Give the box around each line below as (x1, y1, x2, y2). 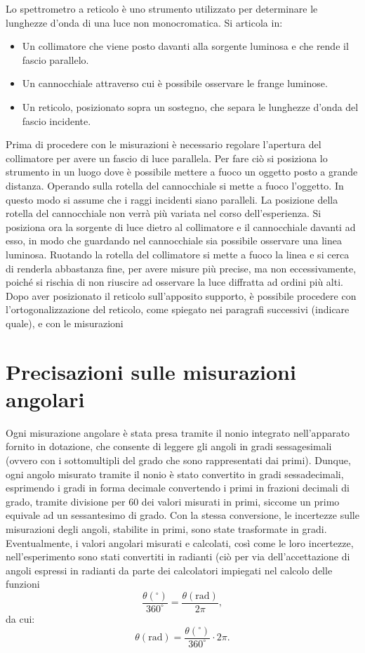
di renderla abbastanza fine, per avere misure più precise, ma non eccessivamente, (6, 260, 357, 275)
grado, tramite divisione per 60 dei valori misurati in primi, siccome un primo (6, 494, 340, 508)
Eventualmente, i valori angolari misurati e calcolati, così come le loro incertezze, (6, 535, 354, 550)
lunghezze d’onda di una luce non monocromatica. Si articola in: (6, 15, 283, 29)
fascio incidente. (22, 113, 91, 128)
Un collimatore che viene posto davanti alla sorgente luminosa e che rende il (22, 39, 349, 53)
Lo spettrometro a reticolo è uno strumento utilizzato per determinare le (6, 1, 318, 15)
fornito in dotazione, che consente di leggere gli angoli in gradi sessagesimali (6, 439, 332, 454)
